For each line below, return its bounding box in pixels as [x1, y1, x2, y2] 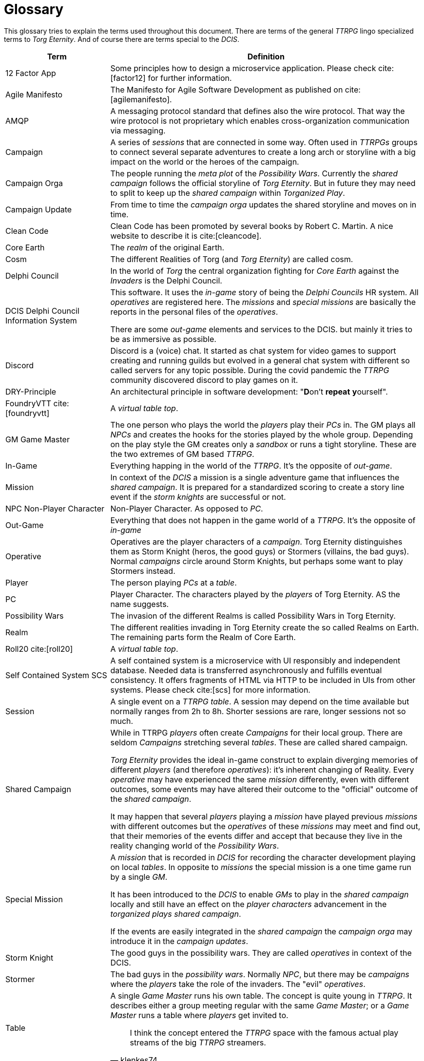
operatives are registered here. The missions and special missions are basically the [110, 297, 416, 307]
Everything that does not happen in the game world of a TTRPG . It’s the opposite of [110, 515, 416, 525]
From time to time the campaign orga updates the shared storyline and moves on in [110, 199, 417, 209]
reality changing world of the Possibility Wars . [110, 840, 279, 851]
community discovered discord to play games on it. [110, 375, 298, 385]
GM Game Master [5, 434, 70, 444]
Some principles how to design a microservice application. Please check [110, 63, 376, 73]
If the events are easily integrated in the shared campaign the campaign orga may [110, 926, 412, 936]
